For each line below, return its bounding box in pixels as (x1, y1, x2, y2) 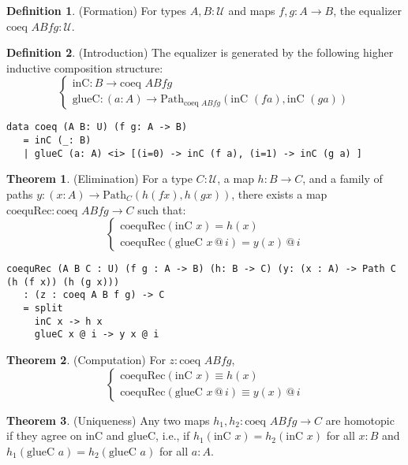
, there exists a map (231, 185, 328, 202)
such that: (137, 201, 186, 218)
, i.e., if (155, 427, 190, 444)
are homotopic (325, 411, 395, 428)
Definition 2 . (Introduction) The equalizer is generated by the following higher (6, 44, 394, 61)
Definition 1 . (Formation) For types (6, 2, 187, 18)
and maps (228, 2, 275, 18)
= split (23, 303, 63, 314)
